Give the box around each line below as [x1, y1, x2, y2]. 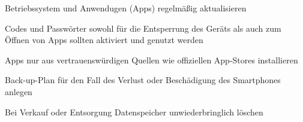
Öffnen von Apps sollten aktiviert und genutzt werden [5, 33, 203, 46]
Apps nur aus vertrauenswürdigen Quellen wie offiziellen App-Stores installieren [5, 53, 298, 66]
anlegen [5, 85, 32, 97]
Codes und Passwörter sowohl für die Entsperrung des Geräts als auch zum [5, 22, 281, 34]
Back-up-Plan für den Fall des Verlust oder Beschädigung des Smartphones [5, 74, 281, 86]
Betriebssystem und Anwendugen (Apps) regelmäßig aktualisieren [5, 2, 247, 14]
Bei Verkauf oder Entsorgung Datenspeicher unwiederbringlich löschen [5, 105, 263, 118]
